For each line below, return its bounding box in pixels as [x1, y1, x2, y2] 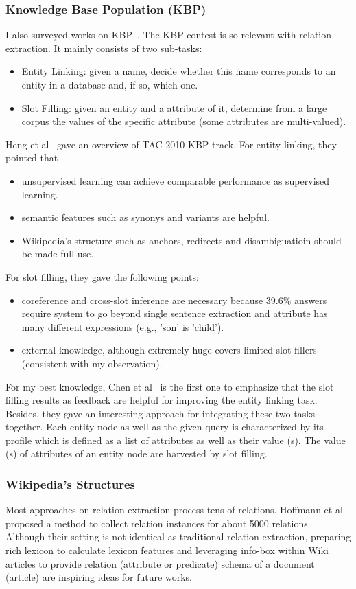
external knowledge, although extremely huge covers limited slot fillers [21, 343, 317, 357]
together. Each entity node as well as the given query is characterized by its [5, 419, 324, 434]
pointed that [5, 150, 58, 165]
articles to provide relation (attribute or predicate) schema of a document [5, 556, 315, 570]
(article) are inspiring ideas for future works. [5, 570, 192, 584]
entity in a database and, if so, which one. [21, 78, 198, 91]
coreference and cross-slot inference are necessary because [21, 292, 263, 307]
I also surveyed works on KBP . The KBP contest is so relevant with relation [5, 27, 332, 42]
